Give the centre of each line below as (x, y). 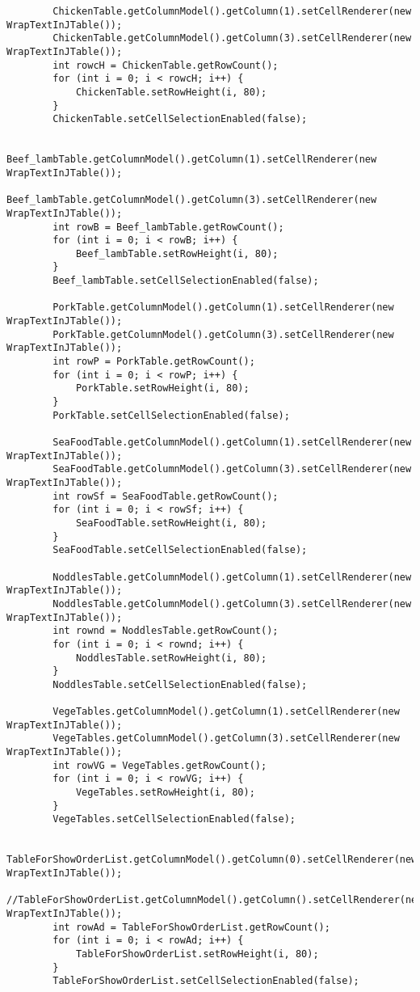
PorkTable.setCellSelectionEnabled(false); (171, 415)
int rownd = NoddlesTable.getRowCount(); (166, 631)
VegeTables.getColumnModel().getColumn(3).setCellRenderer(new (226, 739)
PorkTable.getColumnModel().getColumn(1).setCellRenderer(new (223, 308)
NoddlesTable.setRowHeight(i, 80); (171, 658)
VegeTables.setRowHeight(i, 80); (165, 793)
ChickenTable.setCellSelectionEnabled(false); (180, 119)
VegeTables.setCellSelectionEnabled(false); (174, 819)
